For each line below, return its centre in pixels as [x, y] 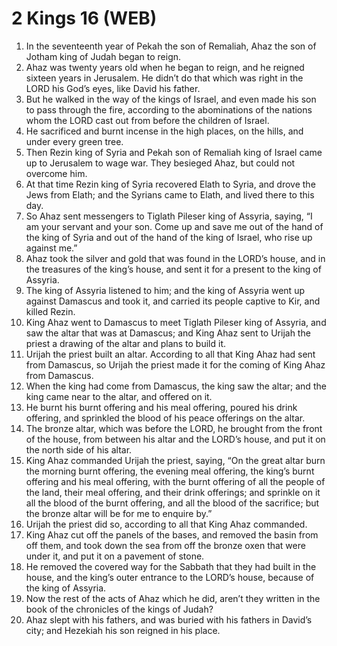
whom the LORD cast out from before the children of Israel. [147, 120]
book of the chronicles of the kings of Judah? [119, 609]
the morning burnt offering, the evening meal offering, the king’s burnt [170, 471]
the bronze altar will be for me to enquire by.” [119, 513]
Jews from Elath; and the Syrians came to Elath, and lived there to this [170, 194]
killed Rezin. [50, 311]
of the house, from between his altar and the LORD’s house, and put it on [175, 439]
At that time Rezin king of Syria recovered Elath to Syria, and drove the [170, 184]
